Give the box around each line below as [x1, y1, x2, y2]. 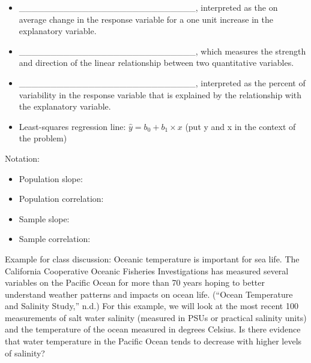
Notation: [5, 152, 40, 164]
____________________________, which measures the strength [19, 44, 306, 57]
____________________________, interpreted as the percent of [19, 76, 306, 89]
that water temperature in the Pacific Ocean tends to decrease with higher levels [5, 335, 302, 347]
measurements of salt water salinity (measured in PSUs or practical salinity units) [5, 311, 307, 323]
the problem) [19, 132, 67, 144]
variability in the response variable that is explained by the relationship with [19, 88, 302, 101]
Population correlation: [19, 192, 104, 205]
